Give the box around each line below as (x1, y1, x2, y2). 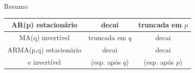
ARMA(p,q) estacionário (7, 44, 82, 54)
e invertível (27, 56, 61, 67)
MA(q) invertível (19, 32, 70, 42)
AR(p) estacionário (11, 20, 77, 30)
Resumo (4, 1, 28, 11)
